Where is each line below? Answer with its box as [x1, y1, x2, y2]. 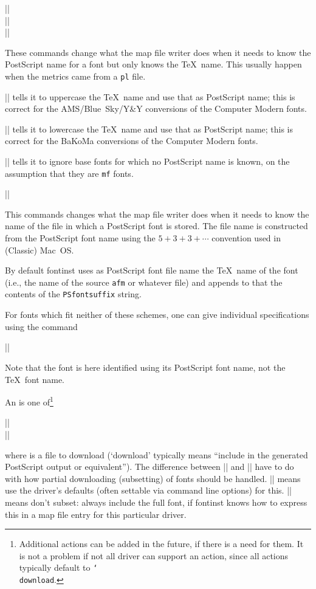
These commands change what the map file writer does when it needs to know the [5, 46, 311, 58]
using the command [5, 320, 78, 332]
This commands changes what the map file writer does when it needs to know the [5, 207, 309, 220]
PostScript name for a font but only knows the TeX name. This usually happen [5, 58, 302, 71]
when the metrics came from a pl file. [5, 69, 146, 82]
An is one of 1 [5, 394, 53, 408]
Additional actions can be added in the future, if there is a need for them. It [19, 537, 304, 550]
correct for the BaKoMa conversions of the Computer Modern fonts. [5, 134, 258, 147]
